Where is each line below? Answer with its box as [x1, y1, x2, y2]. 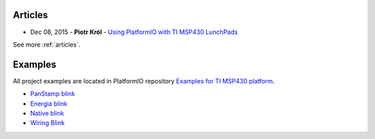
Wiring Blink [30, 119, 65, 127]
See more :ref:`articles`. [12, 40, 81, 49]
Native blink [30, 108, 65, 117]
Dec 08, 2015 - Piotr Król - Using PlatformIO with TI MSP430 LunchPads [30, 28, 238, 36]
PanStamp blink [30, 90, 76, 98]
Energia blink [30, 99, 67, 108]
